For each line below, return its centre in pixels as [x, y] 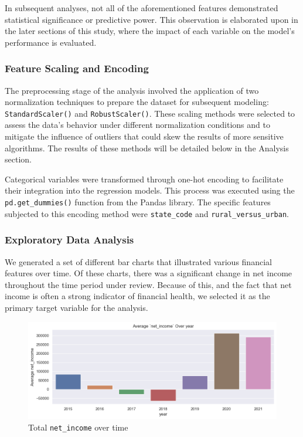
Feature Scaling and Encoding [77, 68]
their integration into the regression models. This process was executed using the [150, 190]
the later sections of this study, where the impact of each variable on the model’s [150, 31]
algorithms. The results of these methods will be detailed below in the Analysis [147, 148]
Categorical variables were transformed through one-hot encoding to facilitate [144, 179]
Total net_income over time [78, 427]
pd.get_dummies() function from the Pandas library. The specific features [138, 202]
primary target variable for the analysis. [76, 307]
